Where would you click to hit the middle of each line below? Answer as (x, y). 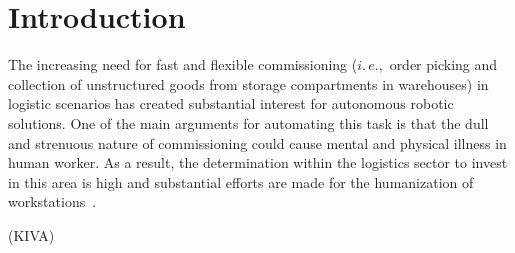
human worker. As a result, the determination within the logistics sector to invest (258, 162)
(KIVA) (31, 234)
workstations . (52, 201)
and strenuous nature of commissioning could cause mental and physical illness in (257, 142)
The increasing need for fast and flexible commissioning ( (183, 64)
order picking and (443, 64)
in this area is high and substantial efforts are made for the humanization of (241, 181)
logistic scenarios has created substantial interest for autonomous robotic (231, 103)
